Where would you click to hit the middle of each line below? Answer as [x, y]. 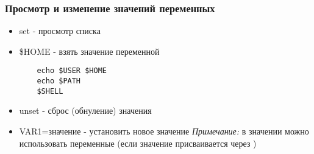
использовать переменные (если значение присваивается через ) [138, 143]
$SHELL [50, 91]
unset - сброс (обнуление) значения [85, 110]
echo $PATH [59, 81]
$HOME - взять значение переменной [89, 51]
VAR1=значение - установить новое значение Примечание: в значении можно [164, 131]
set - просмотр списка [60, 31]
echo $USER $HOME [72, 71]
